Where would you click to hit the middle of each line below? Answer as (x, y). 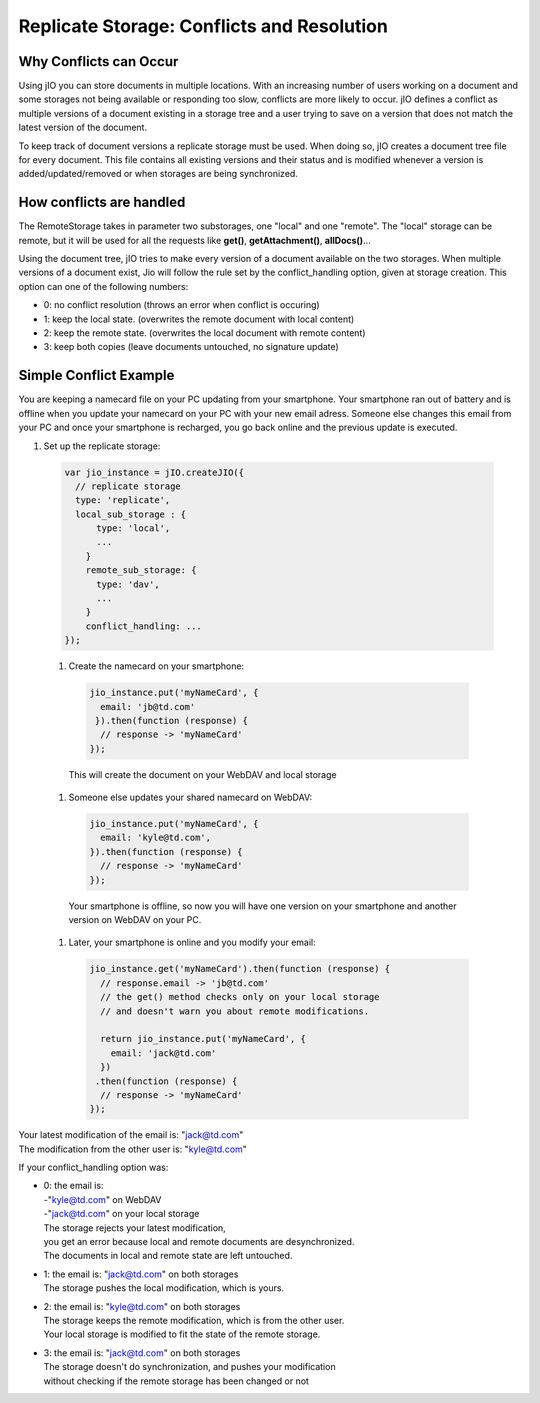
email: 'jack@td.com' (163, 1053)
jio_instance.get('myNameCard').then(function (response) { (240, 969)
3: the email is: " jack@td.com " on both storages (142, 1352)
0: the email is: (73, 1186)
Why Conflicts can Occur (98, 61)
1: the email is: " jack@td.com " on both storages (141, 1274)
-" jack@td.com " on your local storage (121, 1214)
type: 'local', (133, 528)
